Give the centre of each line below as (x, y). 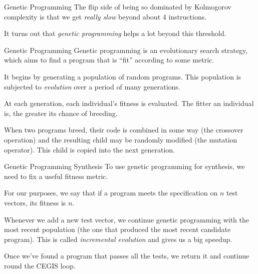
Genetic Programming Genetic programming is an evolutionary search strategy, (126, 50)
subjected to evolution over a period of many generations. (92, 86)
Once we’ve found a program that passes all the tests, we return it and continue (127, 256)
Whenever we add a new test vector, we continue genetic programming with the (127, 219)
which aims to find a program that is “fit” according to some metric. (109, 60)
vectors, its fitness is (35, 202)
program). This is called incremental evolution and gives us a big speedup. (118, 239)
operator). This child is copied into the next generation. (89, 149)
